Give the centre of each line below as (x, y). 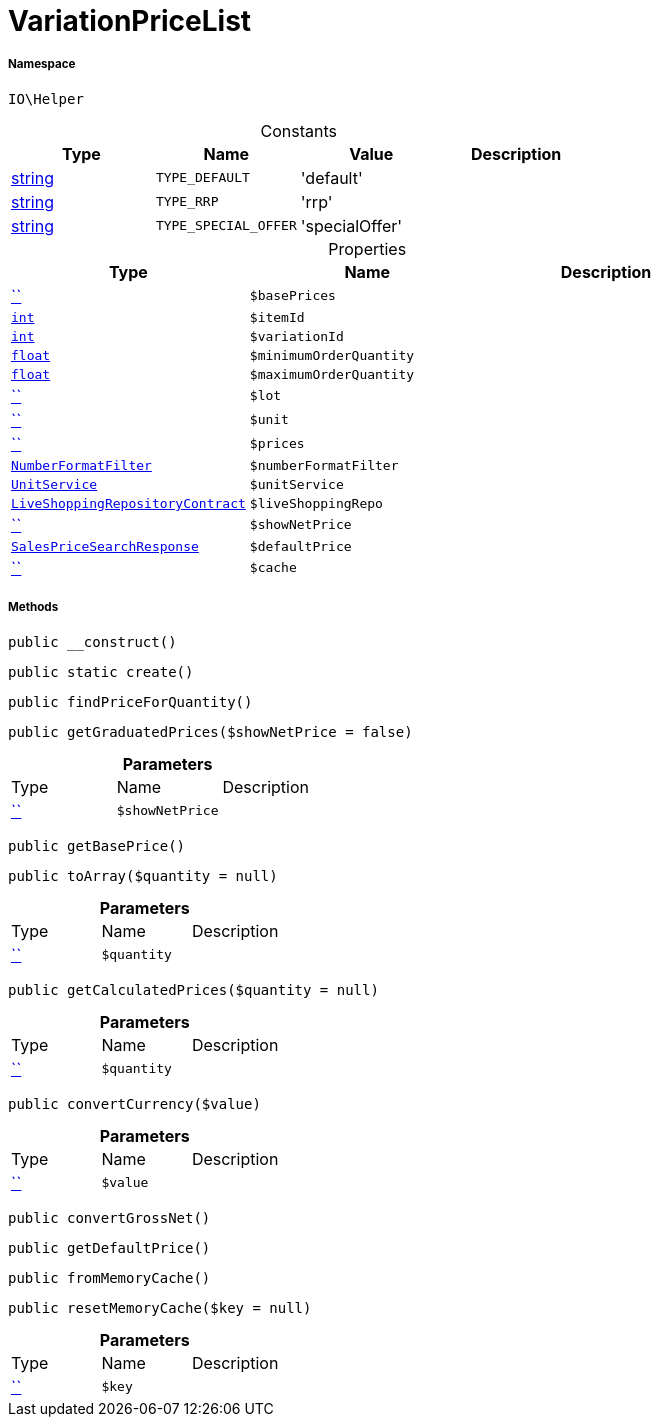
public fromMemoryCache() (109, 1277)
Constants (298, 130)
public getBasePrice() (97, 845)
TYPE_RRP (187, 202)
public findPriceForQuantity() (130, 701)
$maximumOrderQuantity (332, 374)
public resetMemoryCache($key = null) (160, 1307)
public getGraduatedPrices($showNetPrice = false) (210, 731)
